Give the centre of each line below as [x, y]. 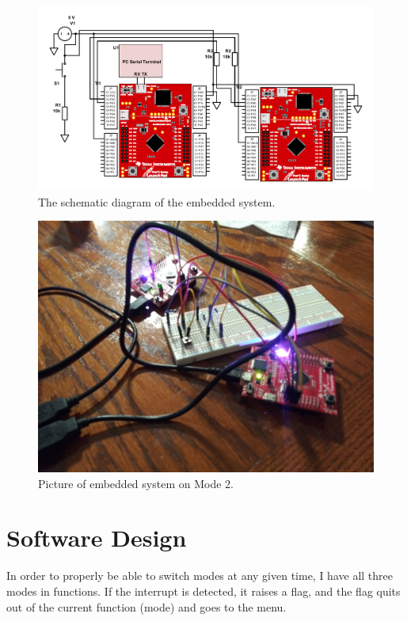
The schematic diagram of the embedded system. [157, 201]
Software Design [97, 538]
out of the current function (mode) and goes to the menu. [146, 606]
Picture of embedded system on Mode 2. [136, 483]
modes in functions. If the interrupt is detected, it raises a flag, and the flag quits [203, 591]
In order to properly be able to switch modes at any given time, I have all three [200, 576]
